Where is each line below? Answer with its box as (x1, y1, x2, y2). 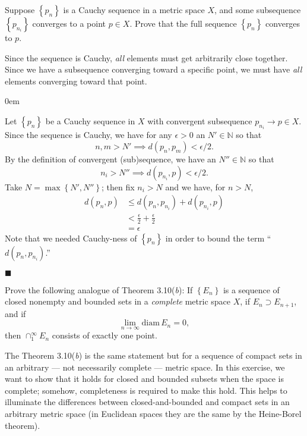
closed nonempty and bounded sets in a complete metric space (5, 295, 230, 308)
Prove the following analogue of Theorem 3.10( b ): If (5, 283, 193, 296)
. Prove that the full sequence (129, 17, 237, 29)
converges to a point (32, 17, 106, 29)
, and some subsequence (214, 4, 301, 15)
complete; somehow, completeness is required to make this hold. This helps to (5, 384, 287, 396)
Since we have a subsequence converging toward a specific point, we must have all (5, 63, 302, 76)
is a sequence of (223, 283, 280, 296)
